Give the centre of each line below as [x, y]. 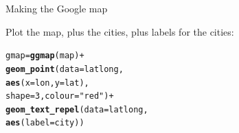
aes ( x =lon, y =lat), [47, 83]
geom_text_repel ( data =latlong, [77, 109]
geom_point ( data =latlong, [65, 69]
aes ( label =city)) [45, 123]
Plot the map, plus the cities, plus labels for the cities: [120, 31]
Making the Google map [57, 8]
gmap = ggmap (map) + [45, 56]
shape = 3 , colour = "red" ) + [60, 96]
